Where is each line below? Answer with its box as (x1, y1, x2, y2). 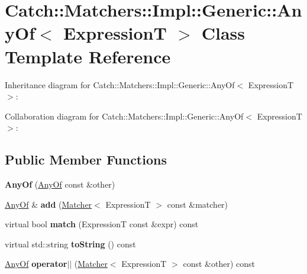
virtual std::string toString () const (5, 237, 136, 250)
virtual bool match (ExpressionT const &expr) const (5, 218, 199, 230)
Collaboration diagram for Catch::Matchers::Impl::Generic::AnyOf (5, 109, 244, 122)
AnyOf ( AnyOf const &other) (5, 178, 115, 191)
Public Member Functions (5, 150, 167, 169)
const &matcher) (167, 198, 228, 210)
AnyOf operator (5, 257, 67, 270)
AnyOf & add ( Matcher (5, 198, 92, 210)
